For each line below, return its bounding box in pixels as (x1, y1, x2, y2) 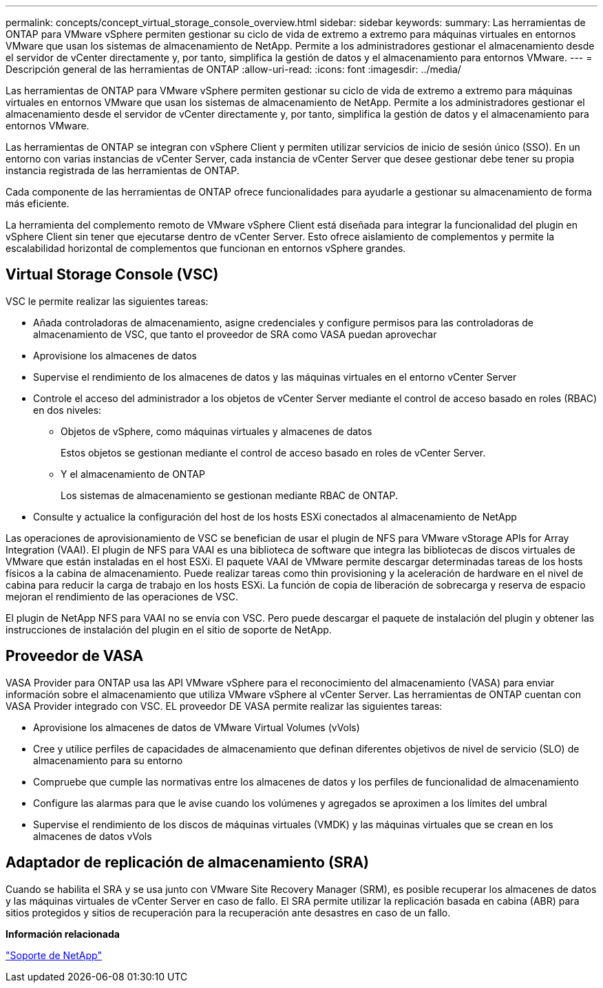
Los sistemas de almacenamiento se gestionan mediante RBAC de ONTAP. (61, 489, 398, 501)
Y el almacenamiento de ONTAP (61, 467, 205, 480)
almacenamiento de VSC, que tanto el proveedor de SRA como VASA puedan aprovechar (33, 328, 437, 340)
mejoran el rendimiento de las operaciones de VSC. (6, 590, 238, 602)
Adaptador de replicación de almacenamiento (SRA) (6, 854, 370, 872)
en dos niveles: (33, 403, 102, 416)
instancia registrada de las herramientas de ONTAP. (6, 165, 240, 176)
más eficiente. (6, 198, 70, 209)
